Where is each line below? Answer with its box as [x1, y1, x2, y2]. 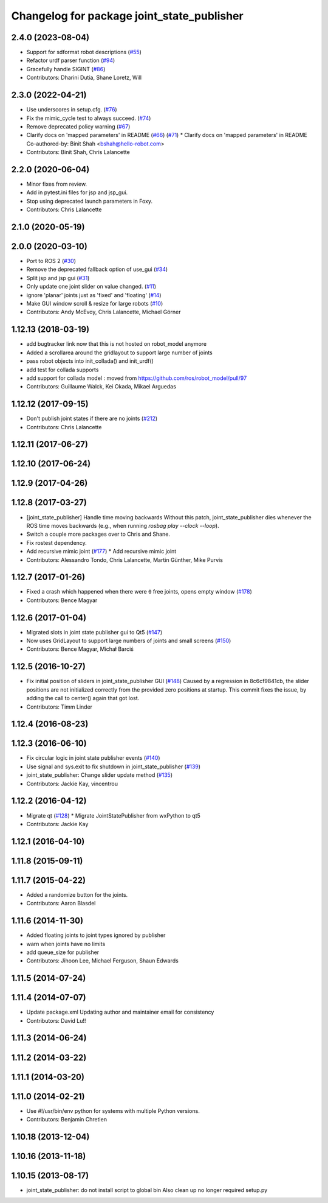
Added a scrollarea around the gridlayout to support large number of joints [26, 349, 213, 356]
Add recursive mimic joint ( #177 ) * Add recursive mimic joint [26, 548, 177, 555]
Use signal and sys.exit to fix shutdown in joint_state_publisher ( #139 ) [26, 763, 200, 770]
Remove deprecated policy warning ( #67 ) [26, 122, 131, 130]
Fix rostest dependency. [26, 539, 87, 546]
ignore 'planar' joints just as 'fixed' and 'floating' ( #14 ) [26, 291, 162, 298]
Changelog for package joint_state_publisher [11, 9, 244, 23]
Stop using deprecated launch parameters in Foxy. [26, 197, 153, 205]
